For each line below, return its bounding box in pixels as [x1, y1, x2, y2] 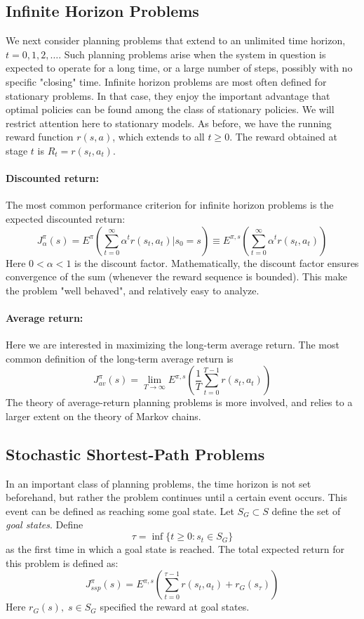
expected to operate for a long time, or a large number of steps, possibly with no [6, 60, 353, 75]
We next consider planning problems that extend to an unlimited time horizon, [6, 33, 346, 48]
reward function [6, 129, 74, 144]
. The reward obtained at [229, 129, 337, 144]
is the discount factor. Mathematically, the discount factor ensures [74, 255, 359, 270]
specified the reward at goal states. [100, 599, 250, 614]
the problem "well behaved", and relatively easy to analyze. [6, 282, 259, 297]
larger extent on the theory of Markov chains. [6, 408, 201, 423]
